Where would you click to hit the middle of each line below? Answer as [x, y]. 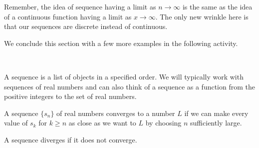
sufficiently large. [216, 123]
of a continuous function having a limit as [68, 16]
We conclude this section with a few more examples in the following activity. [121, 43]
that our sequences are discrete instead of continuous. [86, 26]
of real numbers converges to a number [116, 113]
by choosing [163, 123]
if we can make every [216, 113]
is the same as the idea [217, 6]
